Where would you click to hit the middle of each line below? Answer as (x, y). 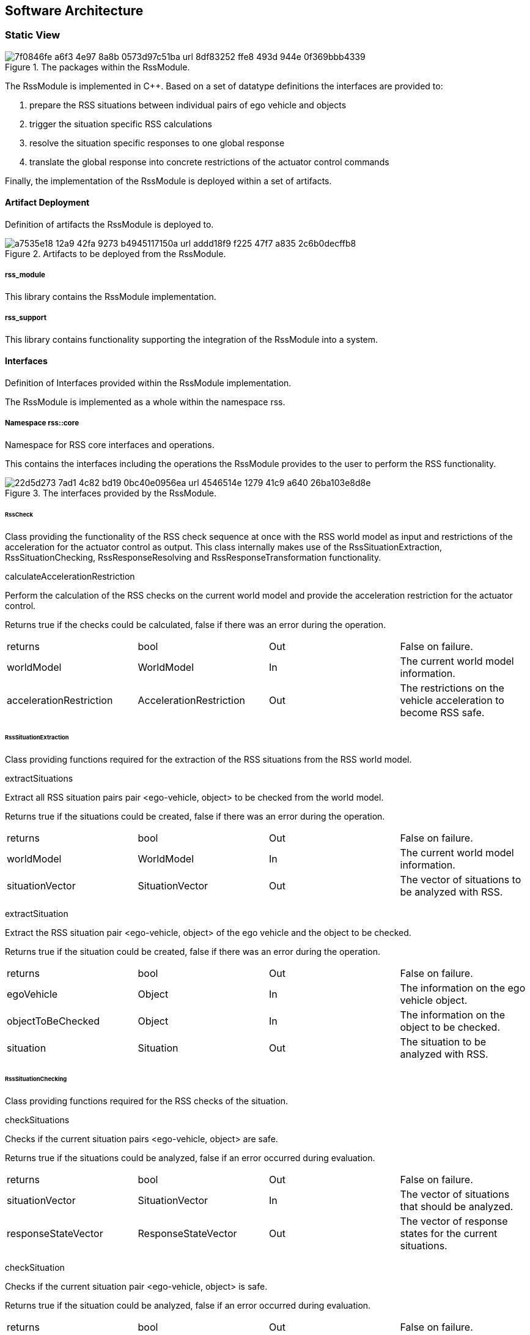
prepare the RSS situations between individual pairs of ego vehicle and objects (188, 105)
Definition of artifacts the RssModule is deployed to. (109, 225)
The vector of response (454, 1221)
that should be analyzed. (457, 1206)
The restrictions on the (452, 688)
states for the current (449, 1233)
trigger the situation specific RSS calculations (121, 124)
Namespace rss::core (42, 423)
